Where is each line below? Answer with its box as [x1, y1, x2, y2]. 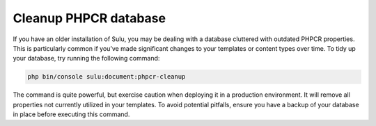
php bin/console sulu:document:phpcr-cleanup [27, 73, 186, 81]
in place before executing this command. [13, 110, 130, 118]
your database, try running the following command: [13, 54, 160, 63]
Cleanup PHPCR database [13, 10, 166, 26]
